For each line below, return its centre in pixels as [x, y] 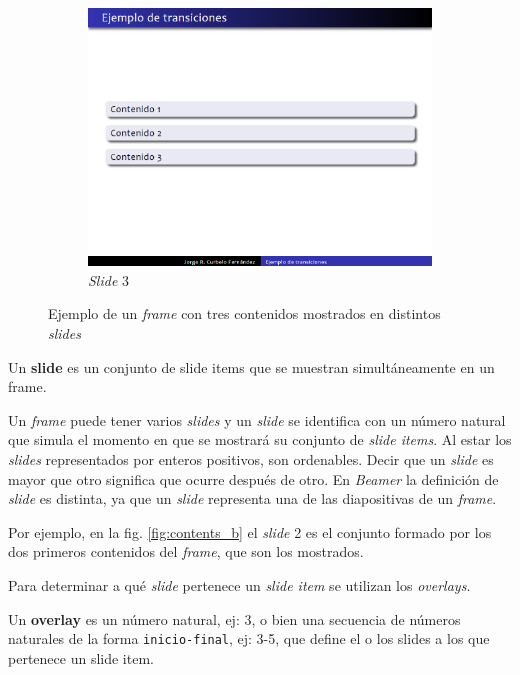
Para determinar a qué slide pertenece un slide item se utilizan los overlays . [239, 584]
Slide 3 [109, 279]
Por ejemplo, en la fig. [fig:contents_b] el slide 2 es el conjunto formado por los [250, 531]
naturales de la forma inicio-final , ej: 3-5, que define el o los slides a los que [249, 638]
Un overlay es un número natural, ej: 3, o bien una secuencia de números [234, 618]
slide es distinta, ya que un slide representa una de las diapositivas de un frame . [252, 498]
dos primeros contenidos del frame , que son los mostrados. [186, 551]
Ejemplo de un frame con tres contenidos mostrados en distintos [244, 313]
